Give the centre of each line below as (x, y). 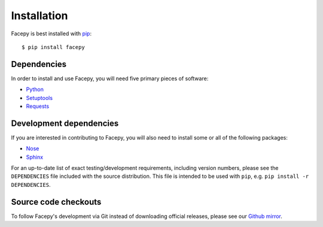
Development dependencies (65, 123)
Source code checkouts (56, 202)
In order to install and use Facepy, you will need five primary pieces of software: (110, 78)
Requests (38, 106)
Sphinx (35, 157)
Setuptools (39, 98)
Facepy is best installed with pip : (51, 34)
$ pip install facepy (53, 47)
